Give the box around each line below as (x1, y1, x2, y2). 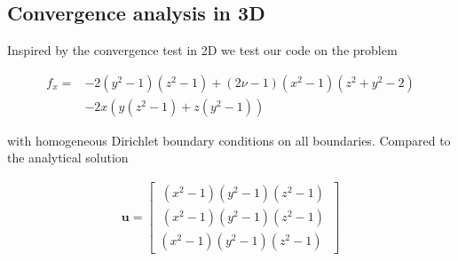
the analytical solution (7, 148, 129, 167)
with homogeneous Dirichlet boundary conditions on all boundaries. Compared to (7, 130, 451, 149)
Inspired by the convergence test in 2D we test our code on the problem (7, 41, 398, 59)
